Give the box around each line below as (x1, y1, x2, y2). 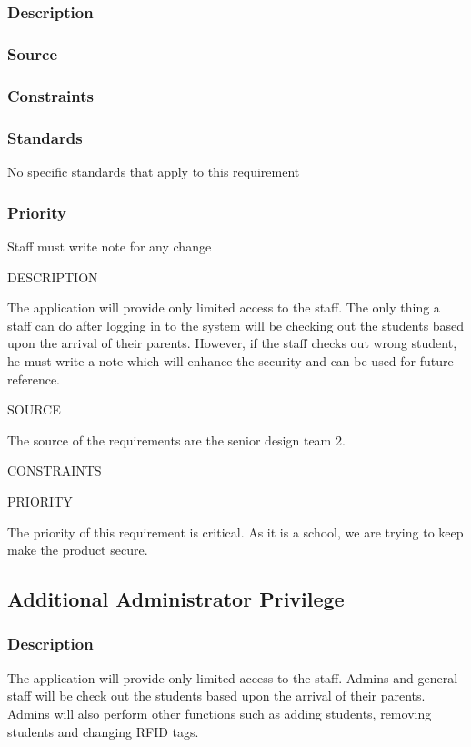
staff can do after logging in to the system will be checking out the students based (7, 315, 465, 334)
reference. (7, 369, 61, 388)
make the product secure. (7, 540, 148, 559)
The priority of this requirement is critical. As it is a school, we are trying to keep (7, 522, 464, 541)
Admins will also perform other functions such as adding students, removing (7, 703, 432, 722)
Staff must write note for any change (7, 237, 212, 256)
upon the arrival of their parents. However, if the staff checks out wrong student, (7, 333, 457, 353)
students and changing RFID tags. (7, 721, 199, 741)
